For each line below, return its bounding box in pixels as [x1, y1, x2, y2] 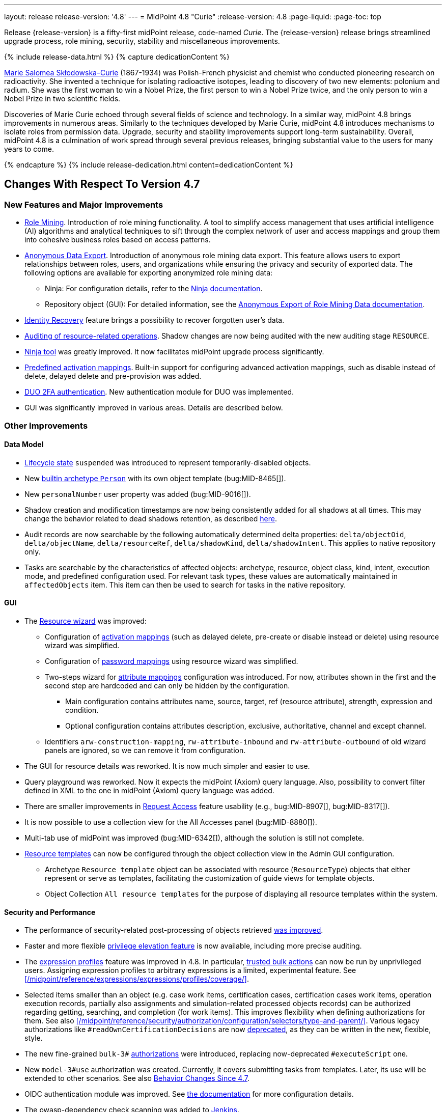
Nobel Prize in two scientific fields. [4, 94, 121, 103]
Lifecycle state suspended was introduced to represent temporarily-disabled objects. [24, 458, 311, 467]
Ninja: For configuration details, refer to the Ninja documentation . [45, 284, 263, 293]
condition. [65, 706, 99, 715]
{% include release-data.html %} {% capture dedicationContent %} [4, 52, 230, 61]
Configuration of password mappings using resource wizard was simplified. [45, 657, 298, 666]
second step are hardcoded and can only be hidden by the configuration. [45, 681, 290, 690]
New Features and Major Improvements [4, 199, 163, 210]
